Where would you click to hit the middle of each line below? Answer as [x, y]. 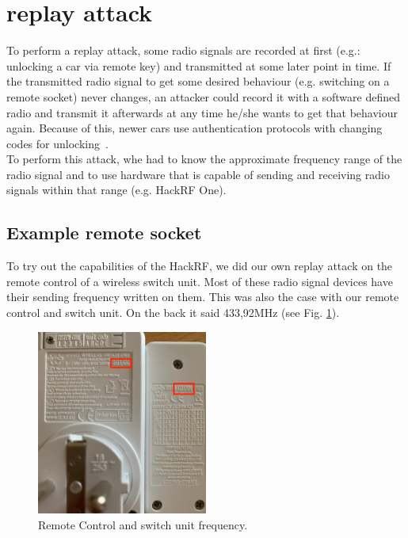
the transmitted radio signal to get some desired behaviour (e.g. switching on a [198, 81]
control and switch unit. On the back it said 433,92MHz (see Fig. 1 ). [173, 313]
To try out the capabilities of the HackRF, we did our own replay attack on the [200, 266]
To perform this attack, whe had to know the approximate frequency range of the [204, 159]
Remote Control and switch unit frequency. [143, 524]
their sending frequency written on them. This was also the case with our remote [203, 297]
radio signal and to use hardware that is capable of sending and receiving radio [198, 174]
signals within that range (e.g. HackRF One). [116, 190]
